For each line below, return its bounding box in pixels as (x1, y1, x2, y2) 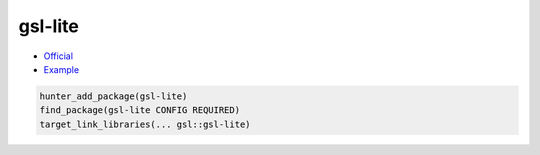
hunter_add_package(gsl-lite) (39, 90, 188, 102)
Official (43, 50, 74, 62)
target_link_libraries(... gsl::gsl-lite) (39, 118, 251, 130)
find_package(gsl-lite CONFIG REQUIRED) (39, 105, 240, 116)
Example (43, 63, 80, 75)
